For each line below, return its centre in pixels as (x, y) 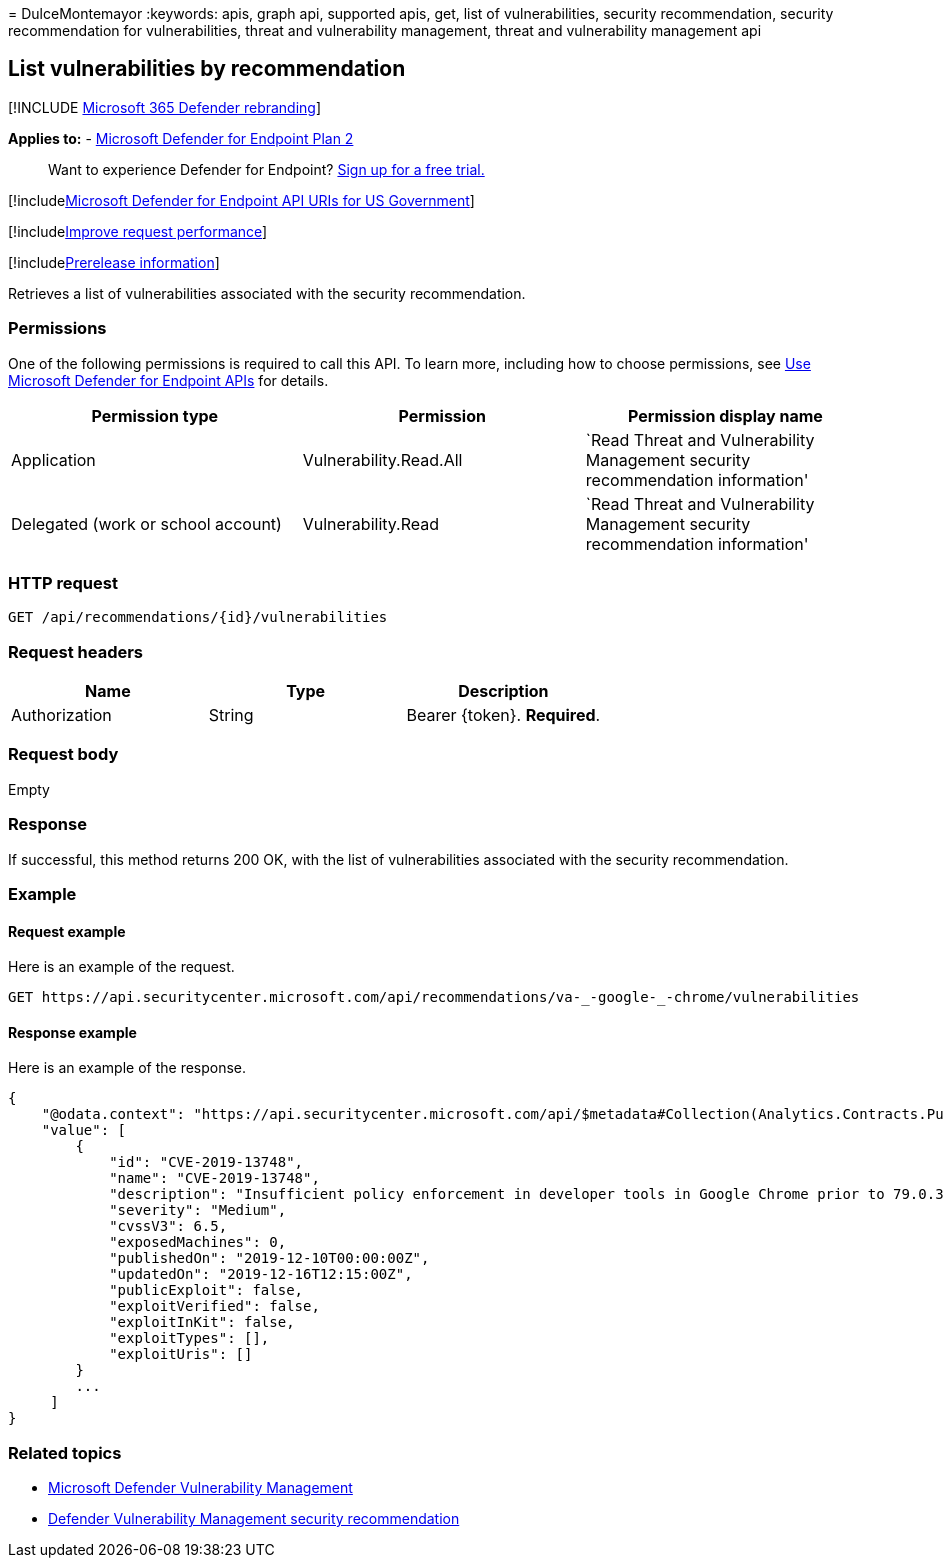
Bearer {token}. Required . (503, 715)
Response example (72, 1032)
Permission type (155, 415)
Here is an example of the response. (127, 1068)
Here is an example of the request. (121, 967)
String (231, 715)
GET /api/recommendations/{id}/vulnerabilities (198, 617)
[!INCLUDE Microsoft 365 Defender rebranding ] (165, 107)
